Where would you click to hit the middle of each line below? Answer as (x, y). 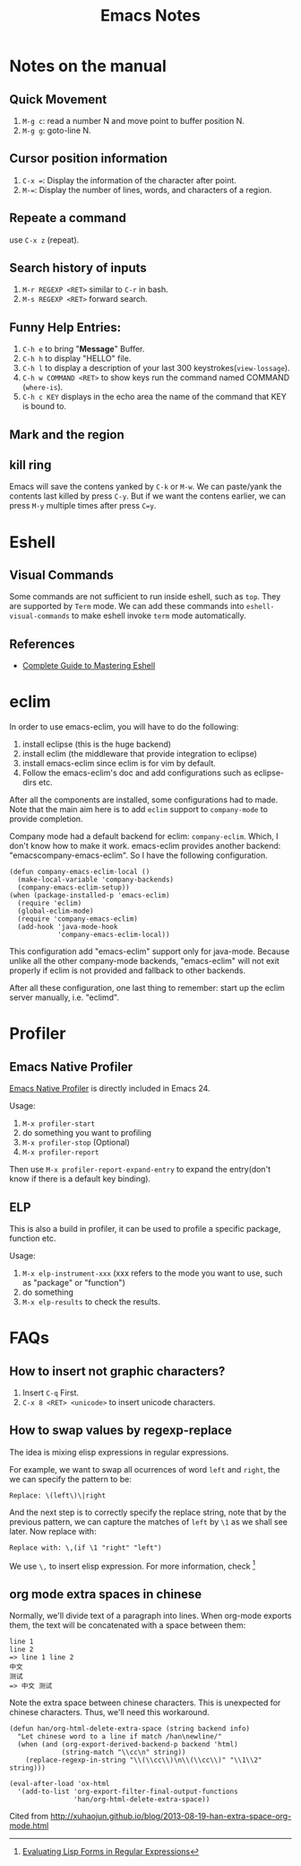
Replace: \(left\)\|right (57, 1495)
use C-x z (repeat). (44, 240)
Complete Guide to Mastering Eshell (89, 666)
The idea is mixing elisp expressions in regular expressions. (119, 1452)
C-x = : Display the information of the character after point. (129, 180)
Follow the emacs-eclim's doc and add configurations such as (137, 773)
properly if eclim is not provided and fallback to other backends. (128, 970)
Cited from (29, 1817)
